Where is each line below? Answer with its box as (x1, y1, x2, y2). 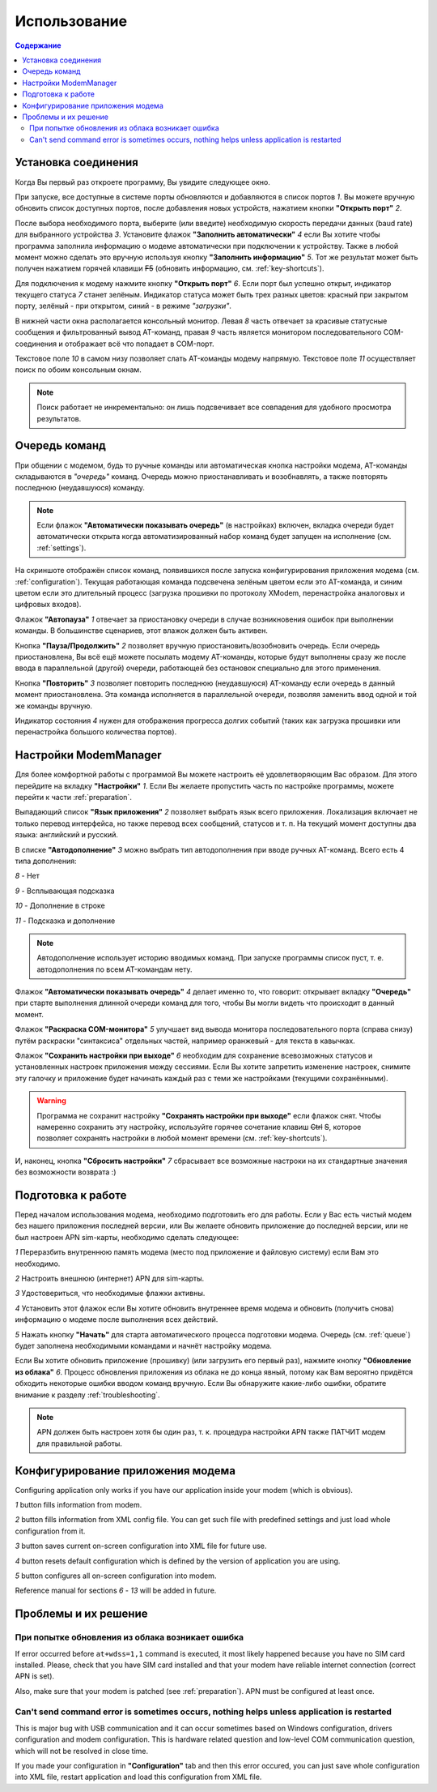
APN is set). (15, 1671, 55, 1681)
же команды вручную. (15, 701, 93, 711)
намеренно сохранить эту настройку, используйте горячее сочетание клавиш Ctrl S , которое (36, 1123, 362, 1131)
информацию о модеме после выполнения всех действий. (15, 1315, 218, 1324)
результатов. (36, 413, 82, 423)
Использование (15, 12, 128, 30)
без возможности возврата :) (15, 1167, 117, 1177)
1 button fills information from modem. (15, 1500, 142, 1510)
